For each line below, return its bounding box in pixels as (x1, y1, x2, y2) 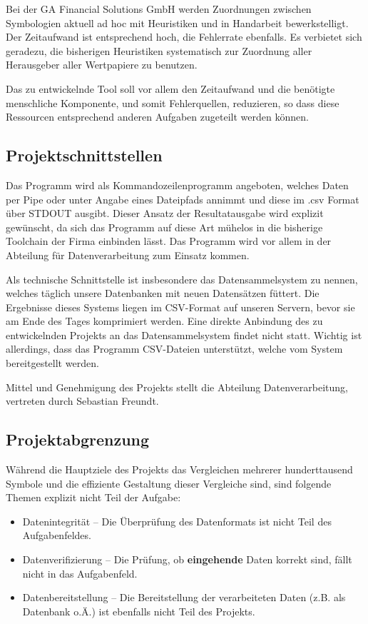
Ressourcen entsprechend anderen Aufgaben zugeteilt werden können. (6, 109, 309, 124)
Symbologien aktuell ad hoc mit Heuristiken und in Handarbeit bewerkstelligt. (6, 15, 349, 30)
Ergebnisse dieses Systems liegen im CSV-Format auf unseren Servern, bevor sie (6, 299, 355, 314)
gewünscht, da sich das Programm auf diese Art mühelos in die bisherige (6, 219, 323, 234)
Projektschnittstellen (6, 144, 163, 166)
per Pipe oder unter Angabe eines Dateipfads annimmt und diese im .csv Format (6, 191, 359, 206)
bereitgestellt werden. (6, 356, 99, 371)
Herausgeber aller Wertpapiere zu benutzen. (6, 57, 198, 72)
